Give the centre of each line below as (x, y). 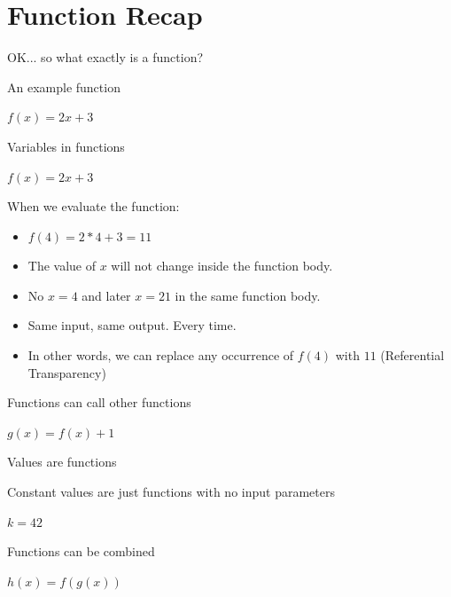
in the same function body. (248, 295)
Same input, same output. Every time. (132, 325)
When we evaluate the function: (93, 206)
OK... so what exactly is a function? (105, 57)
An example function (64, 86)
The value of (62, 266)
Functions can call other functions (99, 402)
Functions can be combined (81, 551)
